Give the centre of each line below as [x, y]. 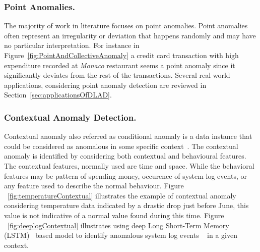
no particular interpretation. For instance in [72, 45]
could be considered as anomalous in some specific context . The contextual [121, 146]
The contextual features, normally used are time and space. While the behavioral [129, 165]
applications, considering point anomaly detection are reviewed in [105, 85]
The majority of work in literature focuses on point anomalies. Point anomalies [126, 26]
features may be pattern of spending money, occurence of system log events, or [125, 175]
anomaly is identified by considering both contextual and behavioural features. [125, 156]
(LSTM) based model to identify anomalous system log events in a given [121, 235]
